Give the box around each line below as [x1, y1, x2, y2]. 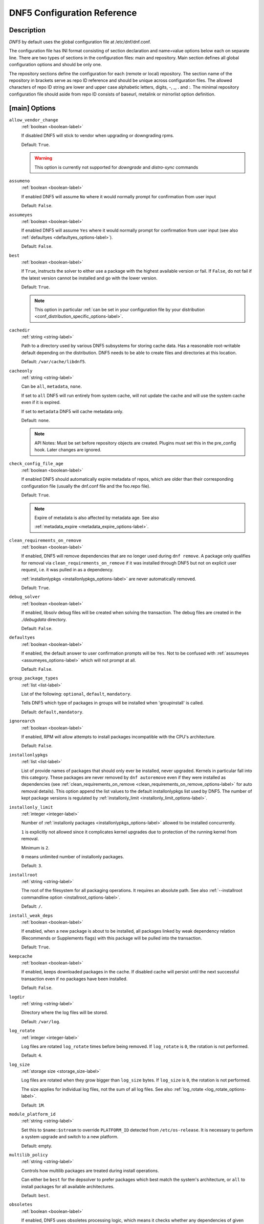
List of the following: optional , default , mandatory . [21, 691, 132, 697]
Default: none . [21, 417, 50, 423]
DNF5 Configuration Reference [9, 7, 137, 18]
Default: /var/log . [21, 1018, 61, 1024]
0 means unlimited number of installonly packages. [21, 853, 124, 859]
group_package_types [9, 676, 59, 681]
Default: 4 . [21, 1053, 43, 1059]
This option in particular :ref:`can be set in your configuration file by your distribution [34, 306, 205, 312]
